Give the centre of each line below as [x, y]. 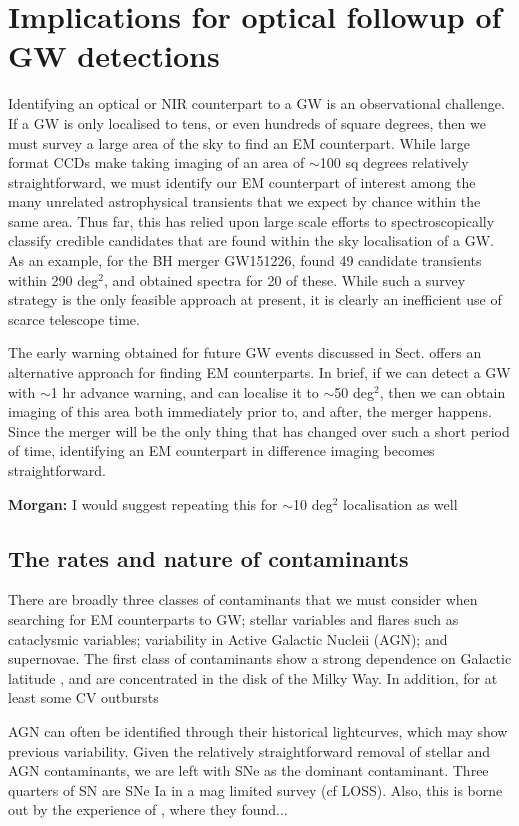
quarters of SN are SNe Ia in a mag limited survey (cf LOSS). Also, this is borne [255, 789]
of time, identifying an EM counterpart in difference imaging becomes [221, 450]
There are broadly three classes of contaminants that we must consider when [243, 599]
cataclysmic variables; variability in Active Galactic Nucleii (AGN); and [228, 638]
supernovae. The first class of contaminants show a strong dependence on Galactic [260, 658]
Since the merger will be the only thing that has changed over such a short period [259, 430]
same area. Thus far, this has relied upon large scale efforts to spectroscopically [251, 220]
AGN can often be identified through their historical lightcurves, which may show [258, 730]
